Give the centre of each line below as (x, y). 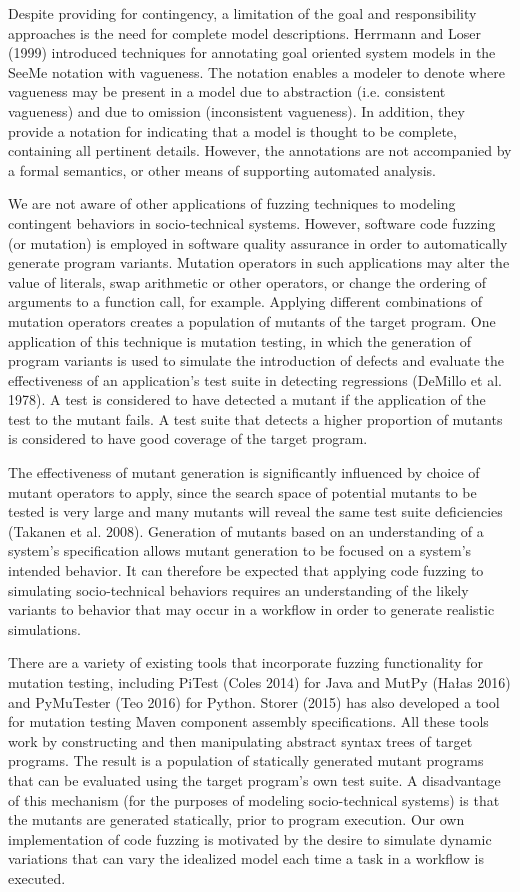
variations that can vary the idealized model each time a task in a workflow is (246, 858)
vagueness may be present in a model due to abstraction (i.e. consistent (227, 91)
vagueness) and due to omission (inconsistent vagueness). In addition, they (236, 110)
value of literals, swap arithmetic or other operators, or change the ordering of (247, 281)
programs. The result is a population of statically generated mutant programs (246, 760)
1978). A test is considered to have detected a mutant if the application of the (247, 399)
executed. (37, 877)
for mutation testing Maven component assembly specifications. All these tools (248, 721)
